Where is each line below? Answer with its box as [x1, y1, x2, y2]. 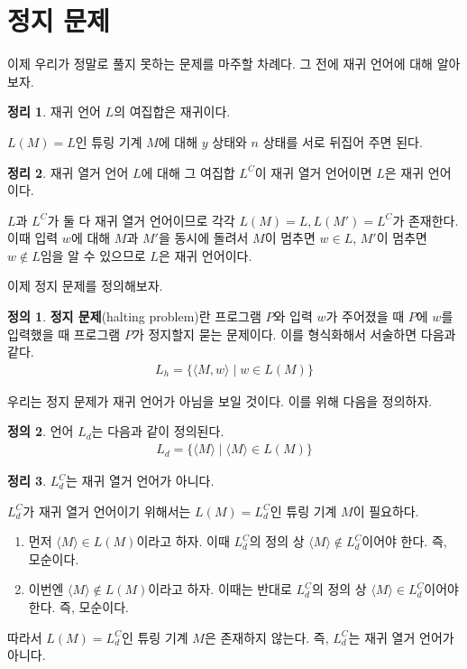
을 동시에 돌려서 [158, 228, 249, 247]
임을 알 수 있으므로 [40, 246, 146, 265]
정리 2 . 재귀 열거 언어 [7, 163, 129, 181]
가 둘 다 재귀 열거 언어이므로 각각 [47, 210, 235, 229]
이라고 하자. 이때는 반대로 [148, 580, 292, 599]
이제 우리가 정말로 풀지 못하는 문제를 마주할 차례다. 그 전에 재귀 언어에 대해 [7, 54, 433, 73]
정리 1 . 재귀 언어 [7, 102, 101, 121]
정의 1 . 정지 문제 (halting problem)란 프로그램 [7, 307, 261, 326]
